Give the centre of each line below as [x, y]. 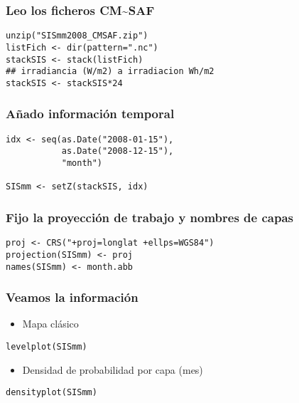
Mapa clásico [50, 324]
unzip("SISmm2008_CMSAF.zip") [77, 36]
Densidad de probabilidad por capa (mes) [113, 369]
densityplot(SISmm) [51, 393]
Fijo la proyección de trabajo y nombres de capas [149, 217]
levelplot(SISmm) [47, 347]
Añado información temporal [90, 114]
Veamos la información [72, 297]
